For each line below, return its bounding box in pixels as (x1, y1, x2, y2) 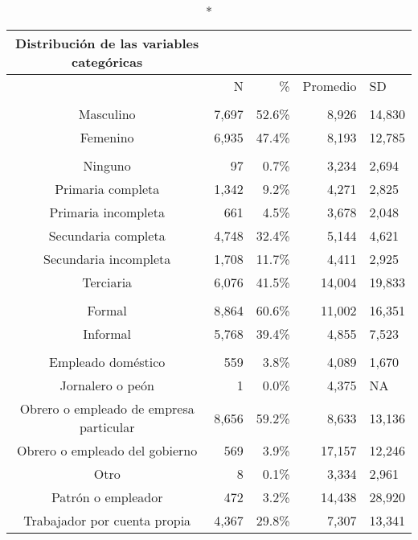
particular (79, 418, 135, 436)
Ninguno (83, 156, 131, 175)
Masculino (78, 105, 136, 123)
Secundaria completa (48, 226, 166, 245)
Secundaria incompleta (43, 249, 171, 268)
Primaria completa (55, 179, 160, 198)
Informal (83, 324, 131, 343)
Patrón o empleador (51, 488, 163, 506)
